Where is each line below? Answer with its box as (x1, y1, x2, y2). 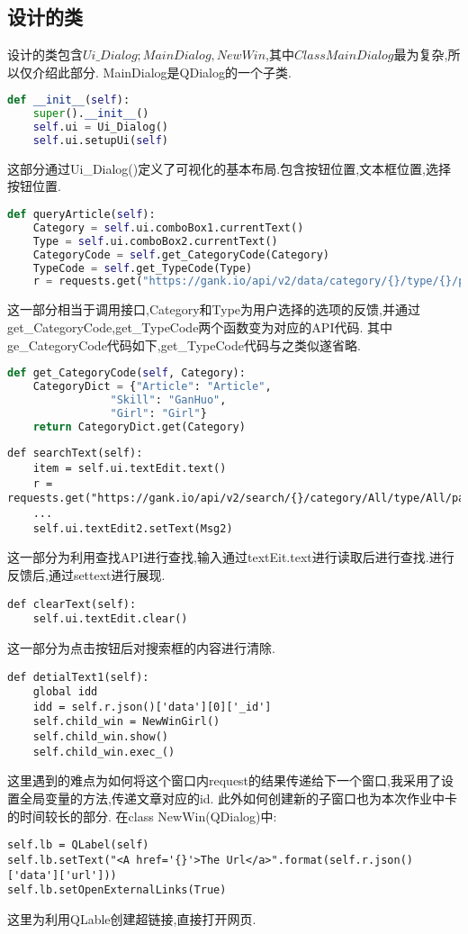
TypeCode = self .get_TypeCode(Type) (32, 261, 253, 275)
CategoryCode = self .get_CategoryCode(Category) (32, 248, 329, 261)
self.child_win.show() (32, 730, 168, 744)
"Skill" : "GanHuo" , (110, 393, 227, 406)
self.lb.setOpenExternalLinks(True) (7, 884, 227, 897)
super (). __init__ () (32, 107, 149, 121)
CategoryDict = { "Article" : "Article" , (32, 379, 272, 393)
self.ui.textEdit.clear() (32, 612, 188, 626)
